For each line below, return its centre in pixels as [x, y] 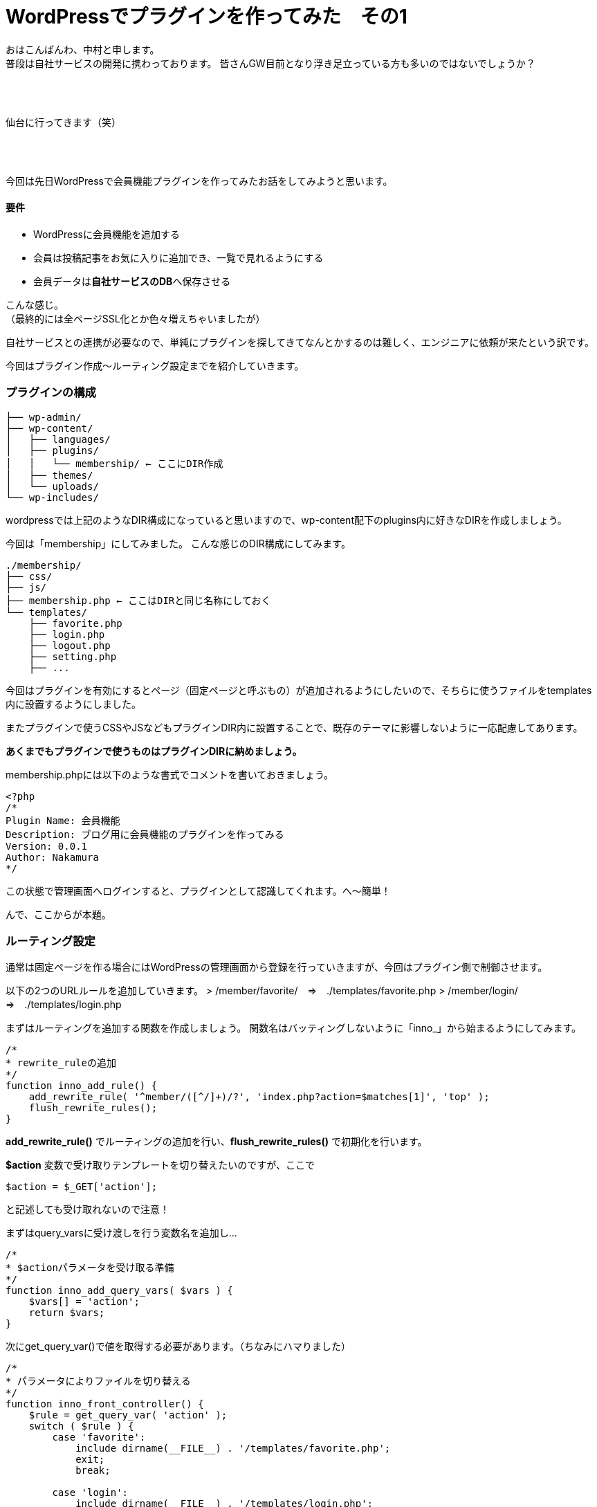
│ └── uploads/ [52, 486]
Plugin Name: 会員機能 [63, 820]
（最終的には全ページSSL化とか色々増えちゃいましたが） [136, 318]
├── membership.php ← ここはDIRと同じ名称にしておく [138, 600]
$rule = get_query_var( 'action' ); [128, 1415]
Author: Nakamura [52, 857]
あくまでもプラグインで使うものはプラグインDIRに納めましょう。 [154, 751]
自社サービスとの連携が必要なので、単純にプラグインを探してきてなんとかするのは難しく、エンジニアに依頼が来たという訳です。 [300, 342]
